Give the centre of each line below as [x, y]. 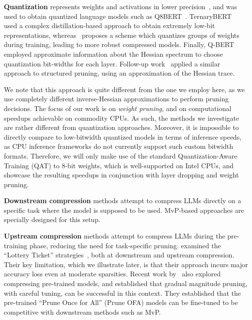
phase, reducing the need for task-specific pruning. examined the [125, 245]
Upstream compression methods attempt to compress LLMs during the [115, 236]
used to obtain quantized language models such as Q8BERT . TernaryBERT [118, 16]
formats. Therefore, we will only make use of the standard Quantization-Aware [121, 155]
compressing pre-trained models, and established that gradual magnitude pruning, [126, 283]
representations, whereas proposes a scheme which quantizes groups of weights [122, 35]
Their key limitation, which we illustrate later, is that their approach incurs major [126, 264]
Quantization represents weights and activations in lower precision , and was [120, 6]
